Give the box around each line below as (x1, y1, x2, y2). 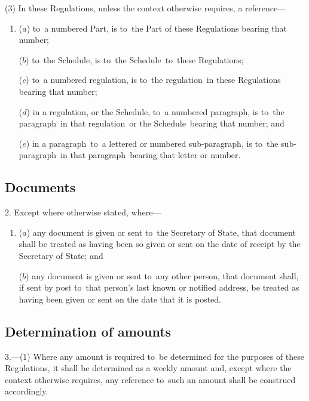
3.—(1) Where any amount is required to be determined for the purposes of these (5, 350, 305, 362)
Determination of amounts (5, 322, 172, 340)
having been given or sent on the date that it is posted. (19, 292, 222, 305)
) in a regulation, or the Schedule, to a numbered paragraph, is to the (26, 105, 284, 118)
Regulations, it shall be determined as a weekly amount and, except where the (5, 362, 292, 374)
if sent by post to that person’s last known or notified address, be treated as (19, 281, 299, 294)
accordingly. (5, 385, 48, 397)
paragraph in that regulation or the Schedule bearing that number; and (19, 117, 284, 129)
